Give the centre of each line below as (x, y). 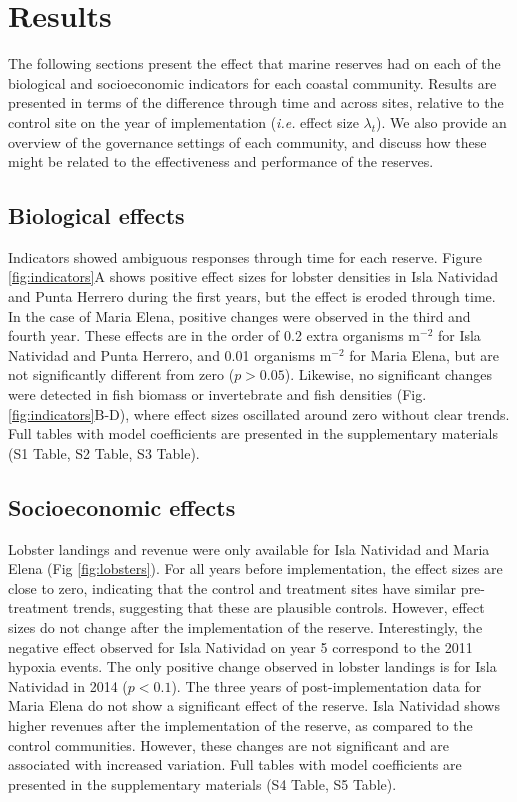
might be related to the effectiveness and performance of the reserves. (221, 161)
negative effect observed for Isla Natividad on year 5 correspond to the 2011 (240, 646)
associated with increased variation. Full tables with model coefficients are (235, 764)
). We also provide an (441, 121)
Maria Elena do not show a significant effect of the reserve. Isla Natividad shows (254, 705)
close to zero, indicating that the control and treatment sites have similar (232, 587)
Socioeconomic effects (122, 506)
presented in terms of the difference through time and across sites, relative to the (256, 102)
